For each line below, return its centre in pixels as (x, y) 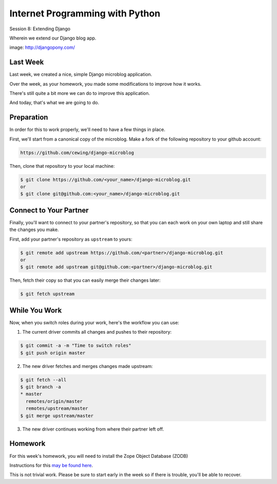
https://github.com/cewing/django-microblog (77, 152)
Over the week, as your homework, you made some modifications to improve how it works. (106, 84)
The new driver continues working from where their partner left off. (93, 429)
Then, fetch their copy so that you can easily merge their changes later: (85, 280)
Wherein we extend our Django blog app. (53, 38)
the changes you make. (34, 230)
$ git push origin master (53, 353)
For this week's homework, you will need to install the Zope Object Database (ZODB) (99, 456)
